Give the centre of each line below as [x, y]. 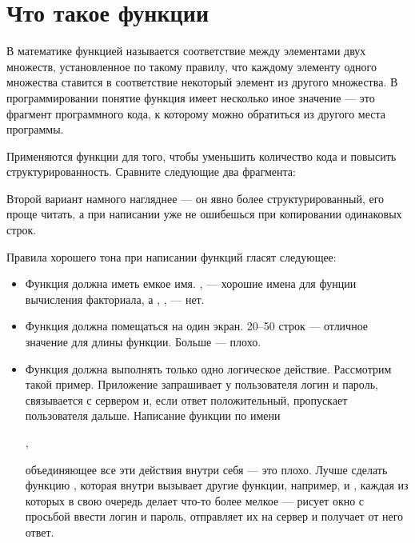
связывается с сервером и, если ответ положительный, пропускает [186, 399]
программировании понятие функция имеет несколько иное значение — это [191, 97]
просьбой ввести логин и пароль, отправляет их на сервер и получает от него [214, 516]
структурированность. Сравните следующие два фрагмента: [151, 172]
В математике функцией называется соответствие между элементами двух [186, 51]
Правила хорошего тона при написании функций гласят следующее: [172, 256]
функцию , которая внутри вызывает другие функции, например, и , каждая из [217, 485]
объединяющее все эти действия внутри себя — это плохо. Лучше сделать [206, 469]
